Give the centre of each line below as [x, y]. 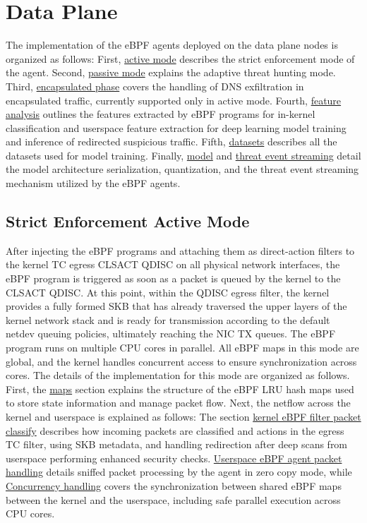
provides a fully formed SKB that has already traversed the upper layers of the [176, 306]
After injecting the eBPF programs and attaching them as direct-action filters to [180, 250]
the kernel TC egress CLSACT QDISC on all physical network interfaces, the [173, 264]
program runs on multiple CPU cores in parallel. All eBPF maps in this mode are [182, 348]
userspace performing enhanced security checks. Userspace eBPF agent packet [174, 458]
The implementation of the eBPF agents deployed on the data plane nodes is [172, 45]
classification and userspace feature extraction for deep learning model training [176, 127]
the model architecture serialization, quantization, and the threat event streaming [182, 169]
